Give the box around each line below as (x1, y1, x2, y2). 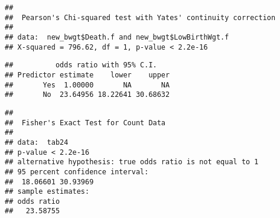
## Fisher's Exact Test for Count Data (5, 118, 166, 127)
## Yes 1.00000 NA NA (5, 80, 170, 89)
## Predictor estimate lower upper (5, 70, 170, 79)
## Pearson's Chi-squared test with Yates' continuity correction (5, 13, 276, 22)
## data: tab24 (5, 138, 69, 147)
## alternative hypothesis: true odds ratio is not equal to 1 (5, 158, 259, 167)
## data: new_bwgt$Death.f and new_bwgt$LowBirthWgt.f (5, 32, 229, 41)
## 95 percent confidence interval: (5, 167, 149, 176)
